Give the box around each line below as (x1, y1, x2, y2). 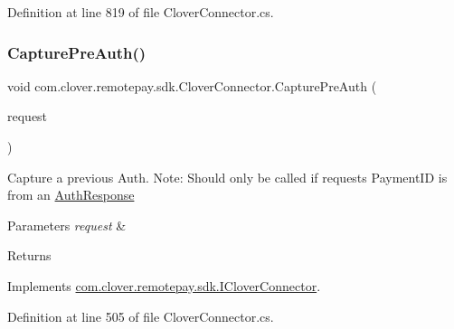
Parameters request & (7, 215, 127, 234)
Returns (7, 246, 52, 265)
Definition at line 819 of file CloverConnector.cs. (7, 3, 274, 21)
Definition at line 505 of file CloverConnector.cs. (7, 306, 274, 325)
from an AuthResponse (7, 185, 135, 204)
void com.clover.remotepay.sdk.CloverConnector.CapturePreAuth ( (7, 76, 377, 95)
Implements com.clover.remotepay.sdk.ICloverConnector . (7, 276, 321, 295)
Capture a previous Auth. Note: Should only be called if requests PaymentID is (7, 167, 448, 186)
